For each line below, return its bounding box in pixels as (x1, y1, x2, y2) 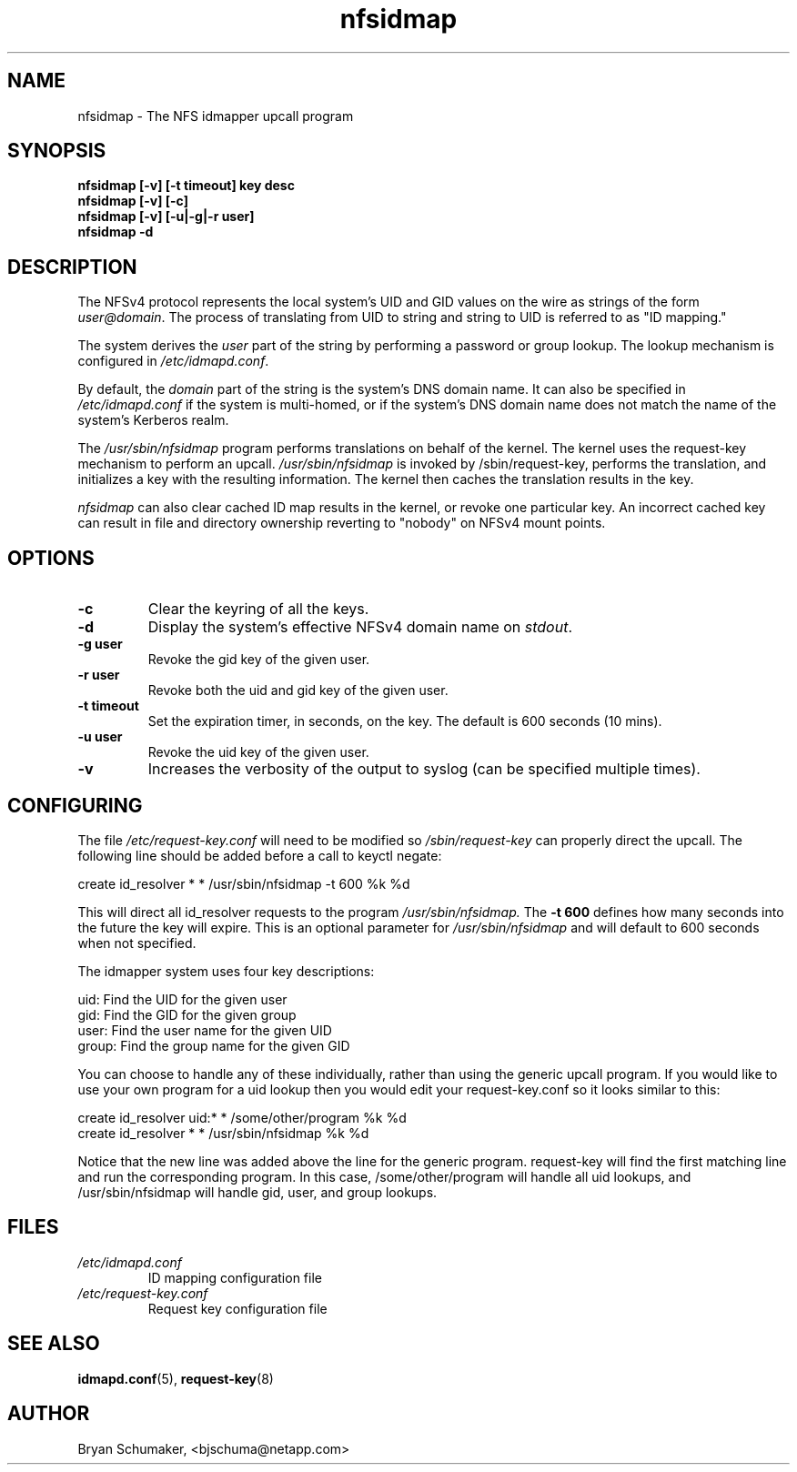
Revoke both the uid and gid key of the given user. (147, 682, 449, 699)
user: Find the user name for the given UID (77, 1022, 332, 1038)
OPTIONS (7, 546, 95, 570)
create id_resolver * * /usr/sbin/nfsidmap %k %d (77, 1124, 369, 1141)
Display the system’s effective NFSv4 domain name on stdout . (147, 618, 573, 637)
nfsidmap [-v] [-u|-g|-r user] (77, 208, 255, 225)
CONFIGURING (7, 793, 143, 817)
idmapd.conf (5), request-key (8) (77, 1370, 274, 1386)
